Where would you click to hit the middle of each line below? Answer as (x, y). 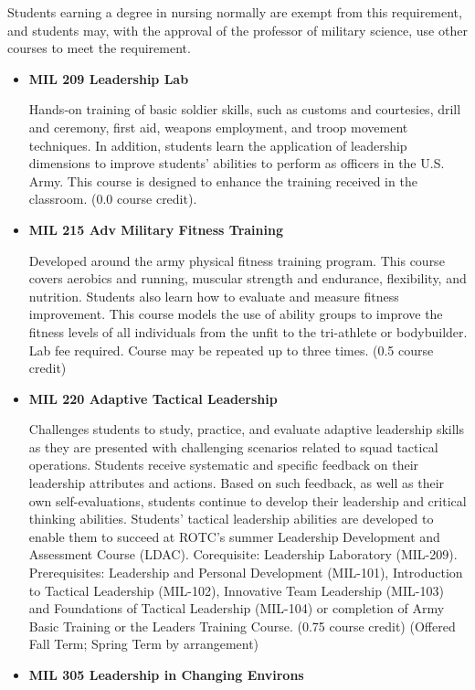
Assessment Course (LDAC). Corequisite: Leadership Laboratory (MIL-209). (243, 554)
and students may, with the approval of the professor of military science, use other (237, 30)
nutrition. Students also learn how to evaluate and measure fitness (214, 296)
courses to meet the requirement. (99, 48)
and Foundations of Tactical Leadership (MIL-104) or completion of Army (237, 608)
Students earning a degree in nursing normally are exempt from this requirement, (235, 12)
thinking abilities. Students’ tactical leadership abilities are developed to (231, 519)
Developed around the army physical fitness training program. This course (237, 260)
